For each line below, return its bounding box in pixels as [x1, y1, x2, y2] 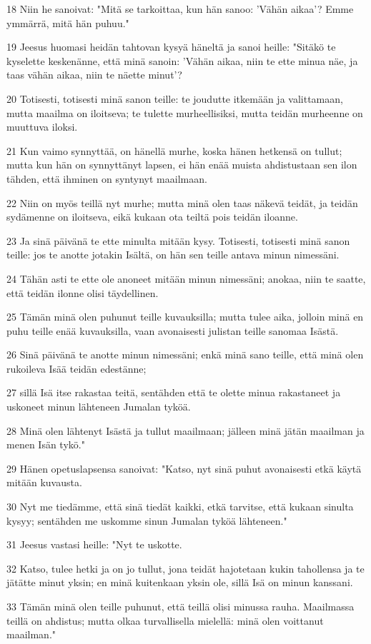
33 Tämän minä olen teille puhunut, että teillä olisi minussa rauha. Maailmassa [6, 599, 355, 613]
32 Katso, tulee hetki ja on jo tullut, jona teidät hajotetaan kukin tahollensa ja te [6, 560, 365, 575]
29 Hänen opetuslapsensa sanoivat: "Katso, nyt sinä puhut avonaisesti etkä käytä [6, 461, 362, 476]
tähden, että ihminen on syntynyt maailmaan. [6, 171, 207, 186]
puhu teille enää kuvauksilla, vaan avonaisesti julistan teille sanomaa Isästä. [6, 323, 339, 338]
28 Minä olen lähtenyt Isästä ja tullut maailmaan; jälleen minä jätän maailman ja [6, 423, 365, 438]
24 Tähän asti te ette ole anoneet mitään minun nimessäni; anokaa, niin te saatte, [6, 271, 366, 286]
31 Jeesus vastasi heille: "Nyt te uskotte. [6, 537, 182, 552]
